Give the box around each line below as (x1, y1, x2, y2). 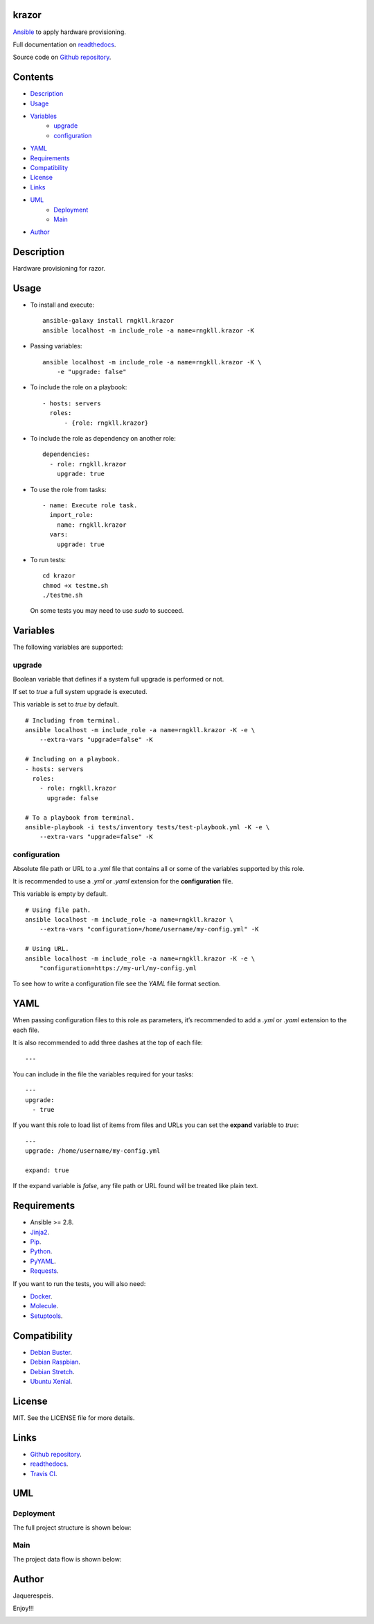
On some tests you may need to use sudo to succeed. (30, 607, 184, 615)
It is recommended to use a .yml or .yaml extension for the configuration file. (12, 877, 233, 885)
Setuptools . (30, 1312, 63, 1320)
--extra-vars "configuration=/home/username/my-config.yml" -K (39, 925, 259, 933)
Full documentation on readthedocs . (12, 40, 116, 49)
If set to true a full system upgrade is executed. (12, 687, 148, 695)
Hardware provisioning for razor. (12, 264, 105, 273)
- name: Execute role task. (42, 501, 138, 509)
